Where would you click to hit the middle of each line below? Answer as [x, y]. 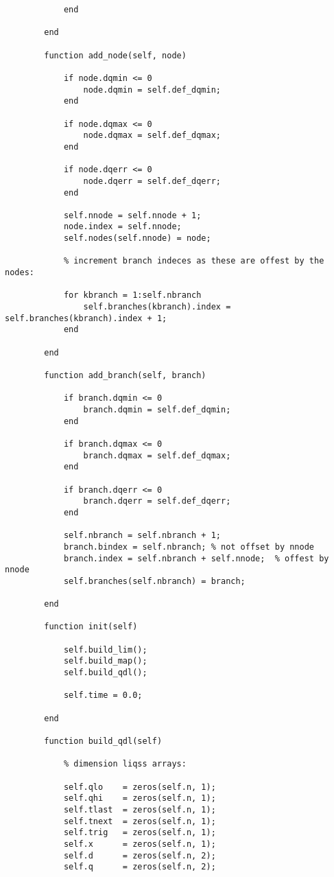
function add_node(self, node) [115, 55]
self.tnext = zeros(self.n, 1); [140, 821]
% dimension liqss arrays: [125, 764]
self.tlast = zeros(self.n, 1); [140, 809]
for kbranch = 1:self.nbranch [132, 295]
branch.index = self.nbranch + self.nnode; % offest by [196, 558]
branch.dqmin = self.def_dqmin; [157, 409]
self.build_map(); [105, 661]
